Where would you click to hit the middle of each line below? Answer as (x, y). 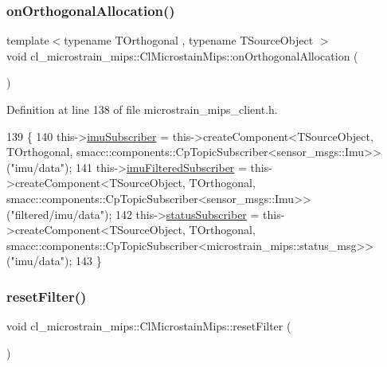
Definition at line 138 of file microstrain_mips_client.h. (142, 109)
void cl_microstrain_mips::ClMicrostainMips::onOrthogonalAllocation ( (182, 55)
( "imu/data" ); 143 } (54, 261)
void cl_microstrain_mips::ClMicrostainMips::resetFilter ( (149, 326)
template (28, 40)
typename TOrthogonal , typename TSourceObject (189, 40)
